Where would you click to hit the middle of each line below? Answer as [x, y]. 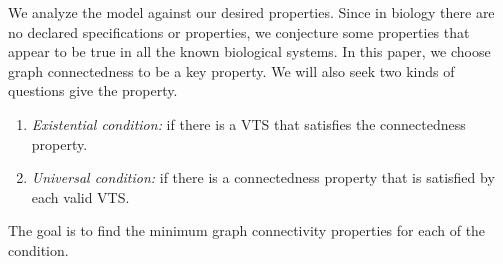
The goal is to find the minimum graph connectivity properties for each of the [247, 230]
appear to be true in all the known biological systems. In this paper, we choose [249, 51]
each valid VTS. [80, 196]
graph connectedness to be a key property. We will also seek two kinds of [231, 70]
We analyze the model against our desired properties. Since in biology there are [251, 12]
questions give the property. [93, 90]
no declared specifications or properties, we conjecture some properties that [239, 31]
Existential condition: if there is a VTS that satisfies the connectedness [248, 123]
